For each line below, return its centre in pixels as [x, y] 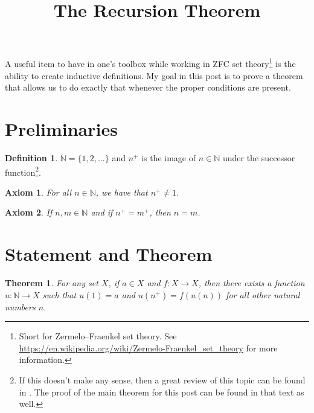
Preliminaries [61, 129]
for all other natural [263, 294]
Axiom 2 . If [29, 212]
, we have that [122, 192]
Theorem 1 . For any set [52, 283]
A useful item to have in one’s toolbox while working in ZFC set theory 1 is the [150, 63]
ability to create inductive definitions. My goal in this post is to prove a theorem [154, 75]
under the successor [259, 157]
